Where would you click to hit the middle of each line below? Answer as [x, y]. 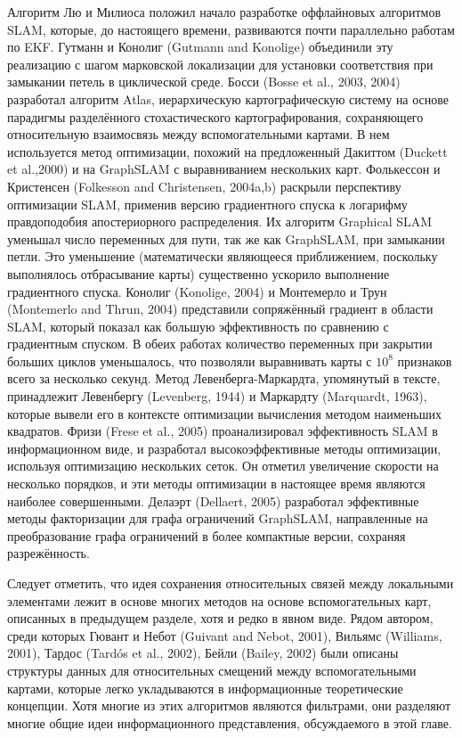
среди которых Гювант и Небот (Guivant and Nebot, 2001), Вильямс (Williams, [225, 635]
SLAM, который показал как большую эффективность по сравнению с [198, 326]
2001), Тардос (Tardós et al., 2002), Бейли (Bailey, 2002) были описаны [203, 653]
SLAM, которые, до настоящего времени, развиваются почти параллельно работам [231, 29]
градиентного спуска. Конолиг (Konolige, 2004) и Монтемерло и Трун [197, 291]
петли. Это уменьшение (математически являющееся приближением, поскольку [223, 256]
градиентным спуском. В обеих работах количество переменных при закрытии [220, 344]
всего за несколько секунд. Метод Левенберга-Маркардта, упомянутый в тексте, [224, 378]
